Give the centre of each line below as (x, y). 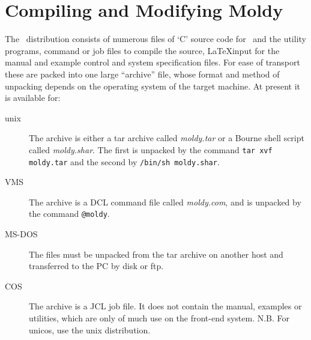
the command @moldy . (69, 214)
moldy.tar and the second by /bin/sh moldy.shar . (124, 161)
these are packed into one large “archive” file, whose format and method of (142, 74)
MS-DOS (21, 234)
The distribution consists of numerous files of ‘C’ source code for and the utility (155, 39)
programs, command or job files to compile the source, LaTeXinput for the (142, 50)
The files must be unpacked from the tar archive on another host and (156, 254)
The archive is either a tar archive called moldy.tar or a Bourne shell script (167, 138)
